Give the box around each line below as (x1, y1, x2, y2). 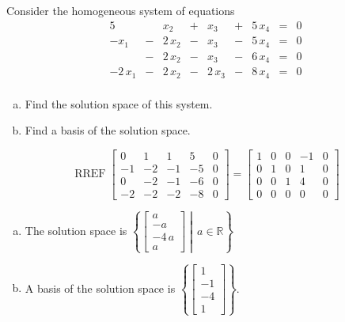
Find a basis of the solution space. (25, 122, 191, 138)
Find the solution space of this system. (25, 95, 213, 112)
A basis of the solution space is (25, 279, 176, 296)
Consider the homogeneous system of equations (6, 2, 235, 18)
